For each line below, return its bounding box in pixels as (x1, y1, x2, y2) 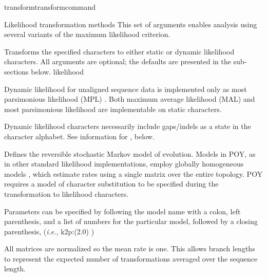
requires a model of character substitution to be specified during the (4, 178, 219, 189)
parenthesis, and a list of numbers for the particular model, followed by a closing (4, 216, 258, 227)
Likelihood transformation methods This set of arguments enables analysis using (4, 19, 257, 29)
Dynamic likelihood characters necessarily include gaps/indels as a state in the (4, 121, 251, 132)
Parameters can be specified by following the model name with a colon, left (4, 206, 241, 216)
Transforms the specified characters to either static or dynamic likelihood (4, 46, 235, 57)
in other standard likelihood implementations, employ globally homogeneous (4, 158, 244, 169)
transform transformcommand (4, 2, 96, 12)
